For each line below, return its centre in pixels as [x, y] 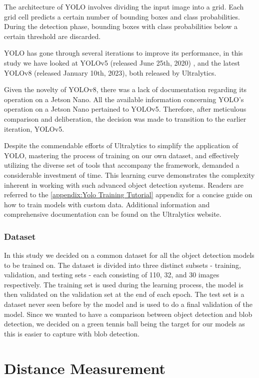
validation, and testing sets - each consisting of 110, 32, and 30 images [112, 275]
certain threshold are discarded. [52, 36]
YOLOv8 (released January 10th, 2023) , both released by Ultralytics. [110, 72]
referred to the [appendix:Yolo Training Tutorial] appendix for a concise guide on [128, 195]
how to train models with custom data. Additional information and [107, 204]
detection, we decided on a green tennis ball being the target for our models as [124, 324]
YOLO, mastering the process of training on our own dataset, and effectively [122, 155]
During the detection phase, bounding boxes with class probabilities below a [121, 26]
